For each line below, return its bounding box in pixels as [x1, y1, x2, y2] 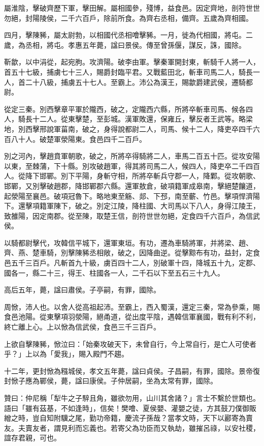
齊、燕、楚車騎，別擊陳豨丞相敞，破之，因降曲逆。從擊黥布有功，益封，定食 [4, 247, 260, 258]
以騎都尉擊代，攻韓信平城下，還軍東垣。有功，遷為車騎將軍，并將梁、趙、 [4, 237, 253, 248]
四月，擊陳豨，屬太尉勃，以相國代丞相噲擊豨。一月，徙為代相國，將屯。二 [4, 29, 253, 40]
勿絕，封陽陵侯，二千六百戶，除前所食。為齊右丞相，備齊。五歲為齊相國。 [4, 12, 253, 23]
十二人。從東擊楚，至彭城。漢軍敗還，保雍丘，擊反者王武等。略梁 [32, 113, 253, 124]
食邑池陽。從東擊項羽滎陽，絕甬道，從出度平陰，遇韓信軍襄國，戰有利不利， [4, 311, 260, 322]
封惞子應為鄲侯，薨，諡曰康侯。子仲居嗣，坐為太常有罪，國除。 [4, 375, 217, 386]
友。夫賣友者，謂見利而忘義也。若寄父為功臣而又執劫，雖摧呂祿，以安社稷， [4, 422, 260, 433]
